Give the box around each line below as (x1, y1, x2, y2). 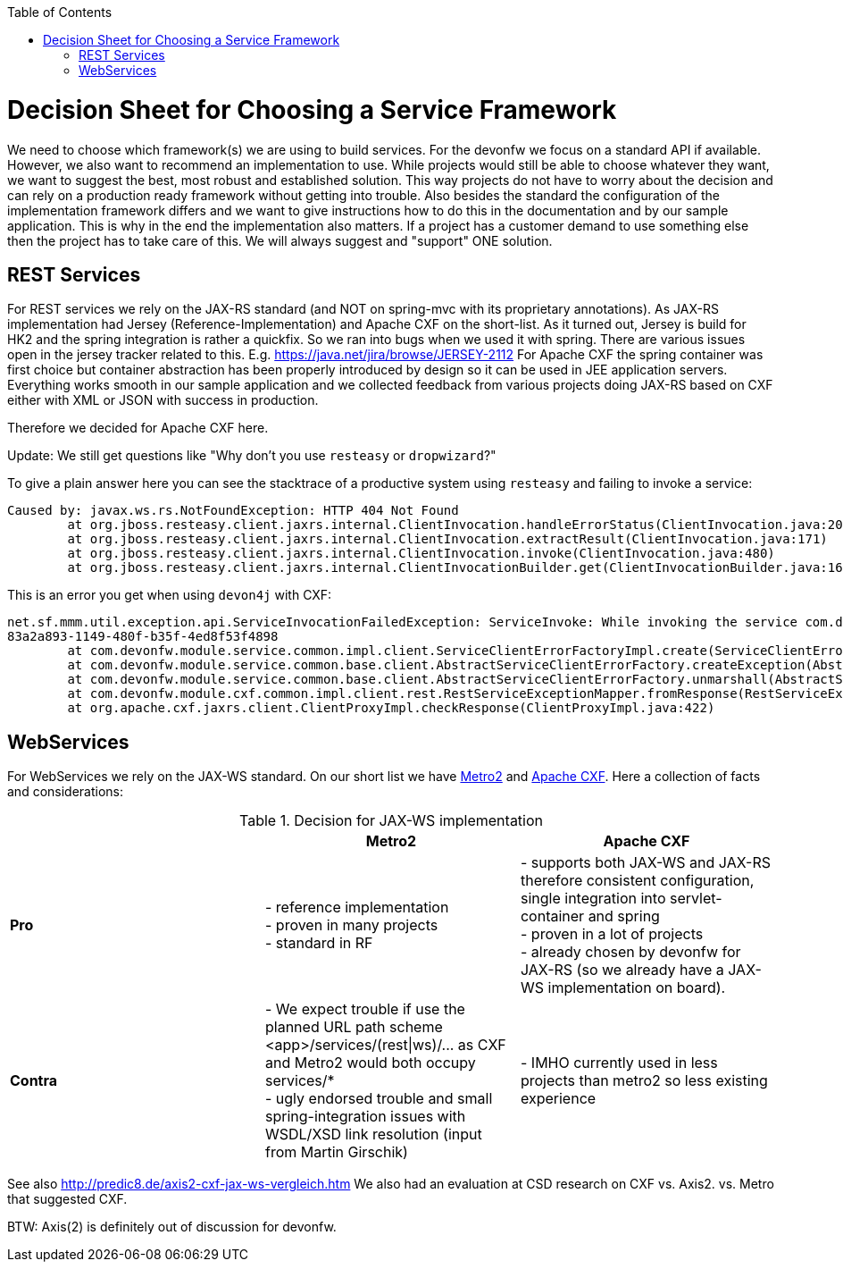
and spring (588, 907, 660, 926)
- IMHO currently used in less (520, 1054, 718, 1072)
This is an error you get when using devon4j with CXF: (7, 587, 332, 603)
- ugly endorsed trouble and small (264, 1089, 493, 1108)
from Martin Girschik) (264, 1143, 408, 1162)
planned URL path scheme (264, 1018, 443, 1037)
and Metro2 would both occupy (264, 1054, 476, 1072)
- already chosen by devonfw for (520, 943, 741, 962)
